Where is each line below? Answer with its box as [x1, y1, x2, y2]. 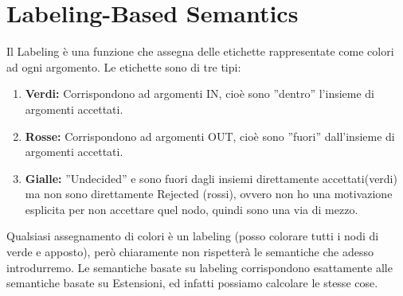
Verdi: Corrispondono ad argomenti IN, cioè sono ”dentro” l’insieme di [25, 85, 375, 102]
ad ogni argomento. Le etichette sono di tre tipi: [6, 58, 241, 75]
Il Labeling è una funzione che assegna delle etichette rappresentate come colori [6, 43, 394, 60]
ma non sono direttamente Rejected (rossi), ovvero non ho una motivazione [25, 185, 393, 202]
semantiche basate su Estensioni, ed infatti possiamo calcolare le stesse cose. [6, 275, 378, 291]
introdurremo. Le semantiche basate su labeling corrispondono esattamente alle [6, 259, 393, 275]
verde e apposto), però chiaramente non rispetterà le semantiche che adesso [6, 243, 374, 260]
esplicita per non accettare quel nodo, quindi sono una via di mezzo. [25, 201, 358, 217]
